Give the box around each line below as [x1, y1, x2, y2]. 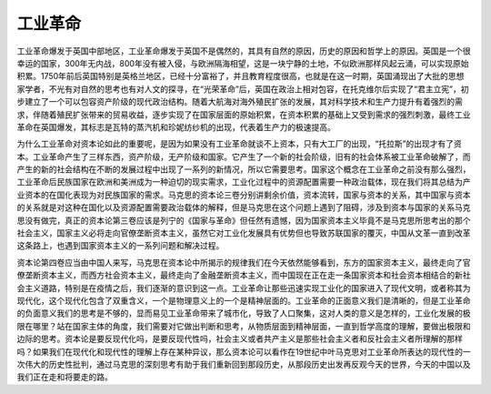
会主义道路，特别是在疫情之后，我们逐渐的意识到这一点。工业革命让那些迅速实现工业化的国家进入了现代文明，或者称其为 [16, 282, 471, 293]
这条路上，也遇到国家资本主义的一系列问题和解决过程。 [16, 240, 225, 251]
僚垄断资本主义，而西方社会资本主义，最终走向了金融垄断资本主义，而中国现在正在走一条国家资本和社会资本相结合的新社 [16, 269, 471, 281]
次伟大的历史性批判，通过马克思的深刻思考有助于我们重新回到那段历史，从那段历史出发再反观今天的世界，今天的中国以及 [16, 359, 471, 369]
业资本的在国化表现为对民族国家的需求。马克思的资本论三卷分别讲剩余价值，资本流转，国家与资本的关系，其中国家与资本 [16, 189, 471, 200]
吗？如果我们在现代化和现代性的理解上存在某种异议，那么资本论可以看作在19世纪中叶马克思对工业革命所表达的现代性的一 [16, 346, 472, 357]
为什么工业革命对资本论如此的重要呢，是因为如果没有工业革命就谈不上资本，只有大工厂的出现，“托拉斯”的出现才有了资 [16, 138, 463, 149]
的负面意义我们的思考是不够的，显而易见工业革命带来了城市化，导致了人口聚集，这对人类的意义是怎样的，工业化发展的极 [16, 308, 471, 318]
